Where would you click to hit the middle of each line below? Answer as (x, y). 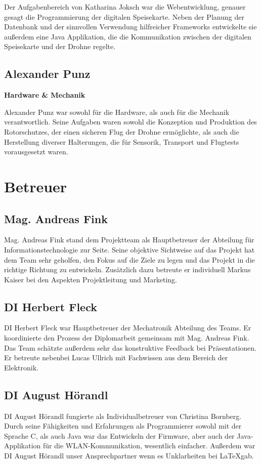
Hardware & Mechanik (45, 95)
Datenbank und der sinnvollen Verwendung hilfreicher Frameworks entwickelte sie (130, 27)
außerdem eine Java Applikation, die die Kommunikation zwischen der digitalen (128, 36)
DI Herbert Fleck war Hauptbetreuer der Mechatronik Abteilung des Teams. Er (128, 328)
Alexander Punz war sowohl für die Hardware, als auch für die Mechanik (117, 112)
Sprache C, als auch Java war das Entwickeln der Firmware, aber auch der (119, 435)
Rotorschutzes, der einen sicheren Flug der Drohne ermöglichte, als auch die (122, 131)
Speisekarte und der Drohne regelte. (60, 46)
